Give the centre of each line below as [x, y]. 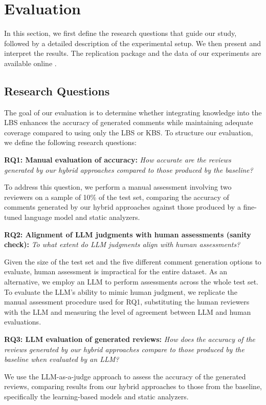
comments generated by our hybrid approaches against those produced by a [123, 207]
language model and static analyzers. [82, 217]
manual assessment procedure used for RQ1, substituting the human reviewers [127, 302]
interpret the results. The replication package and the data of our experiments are [133, 53]
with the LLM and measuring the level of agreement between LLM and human [128, 311]
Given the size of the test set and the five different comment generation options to [133, 261]
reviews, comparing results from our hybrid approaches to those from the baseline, [133, 386]
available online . [30, 63]
